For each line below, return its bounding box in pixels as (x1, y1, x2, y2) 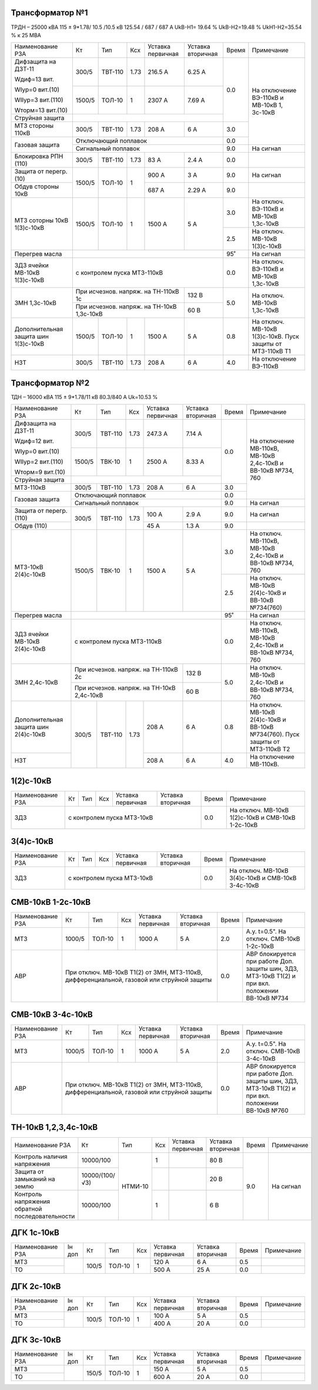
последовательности (14, 1212, 75, 1220)
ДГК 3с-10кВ (11, 1335, 61, 1345)
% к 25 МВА (11, 31, 41, 38)
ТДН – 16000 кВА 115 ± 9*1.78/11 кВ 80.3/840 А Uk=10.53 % (11, 393, 158, 400)
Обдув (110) (14, 522, 48, 530)
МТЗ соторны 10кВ (14, 216, 69, 224)
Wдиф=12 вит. (14, 437, 54, 445)
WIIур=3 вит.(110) (14, 96, 64, 104)
